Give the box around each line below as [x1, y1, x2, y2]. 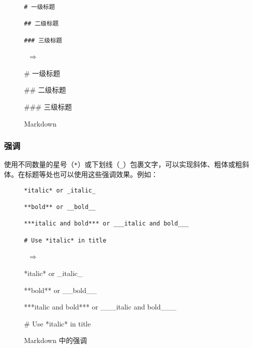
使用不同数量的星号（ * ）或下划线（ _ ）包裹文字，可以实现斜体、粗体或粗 [4, 159, 242, 169]
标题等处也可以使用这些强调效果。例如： [24, 169, 158, 179]
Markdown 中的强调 [24, 335, 87, 345]
